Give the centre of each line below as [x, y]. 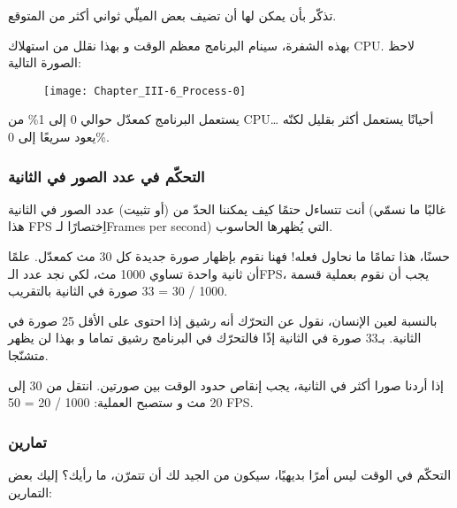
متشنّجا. [28, 355]
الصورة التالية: [45, 62]
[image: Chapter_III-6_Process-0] [145, 91]
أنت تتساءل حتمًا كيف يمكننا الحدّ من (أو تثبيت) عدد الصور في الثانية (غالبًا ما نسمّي [227, 208]
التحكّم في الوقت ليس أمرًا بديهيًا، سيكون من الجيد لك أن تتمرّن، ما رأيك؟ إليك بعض [230, 474]
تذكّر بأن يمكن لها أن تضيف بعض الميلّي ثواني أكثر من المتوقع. [172, 15]
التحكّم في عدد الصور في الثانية [107, 176]
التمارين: [30, 492]
